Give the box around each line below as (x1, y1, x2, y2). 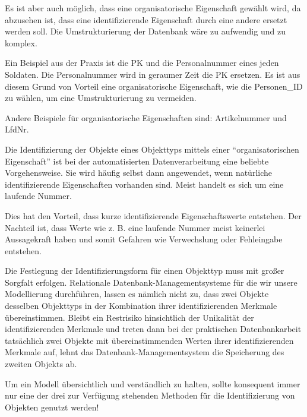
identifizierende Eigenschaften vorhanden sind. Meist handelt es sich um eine (5, 178, 284, 190)
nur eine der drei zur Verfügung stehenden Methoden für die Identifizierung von (5, 389, 295, 402)
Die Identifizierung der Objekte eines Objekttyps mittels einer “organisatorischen (5, 143, 299, 155)
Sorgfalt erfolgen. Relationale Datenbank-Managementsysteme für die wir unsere (5, 276, 297, 288)
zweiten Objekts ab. (5, 358, 77, 370)
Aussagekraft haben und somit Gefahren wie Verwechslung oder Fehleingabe (5, 233, 283, 245)
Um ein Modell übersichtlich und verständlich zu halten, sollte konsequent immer (5, 377, 300, 390)
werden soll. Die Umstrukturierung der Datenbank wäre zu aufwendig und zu (5, 25, 286, 37)
